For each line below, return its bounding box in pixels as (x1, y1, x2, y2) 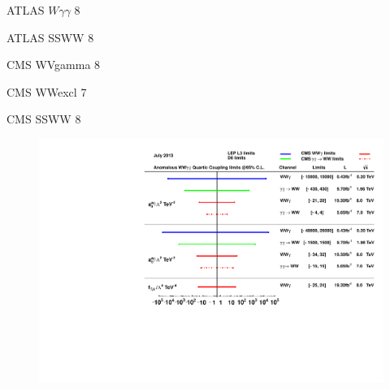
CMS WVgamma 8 (6, 56, 101, 73)
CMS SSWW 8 (6, 110, 81, 128)
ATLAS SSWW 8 (6, 28, 94, 45)
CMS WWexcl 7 (6, 83, 87, 100)
